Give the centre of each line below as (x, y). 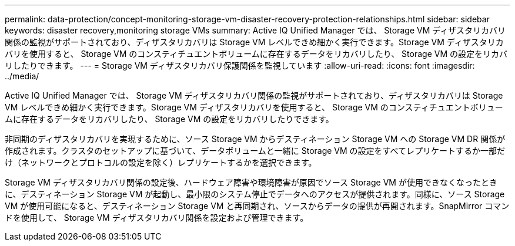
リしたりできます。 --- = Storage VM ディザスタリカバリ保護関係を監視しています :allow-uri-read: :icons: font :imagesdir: (240, 65)
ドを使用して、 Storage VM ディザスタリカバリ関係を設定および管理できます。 (157, 218)
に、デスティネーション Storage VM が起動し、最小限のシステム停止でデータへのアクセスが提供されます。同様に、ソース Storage (255, 194)
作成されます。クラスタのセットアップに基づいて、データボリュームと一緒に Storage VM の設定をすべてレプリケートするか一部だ (255, 151)
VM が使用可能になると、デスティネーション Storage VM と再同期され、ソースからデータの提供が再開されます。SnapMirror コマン (257, 206)
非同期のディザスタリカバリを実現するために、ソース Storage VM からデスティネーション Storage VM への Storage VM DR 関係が (255, 139)
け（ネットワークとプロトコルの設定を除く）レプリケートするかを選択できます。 (161, 162)
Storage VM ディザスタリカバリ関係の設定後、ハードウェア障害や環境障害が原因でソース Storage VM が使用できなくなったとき (251, 182)
